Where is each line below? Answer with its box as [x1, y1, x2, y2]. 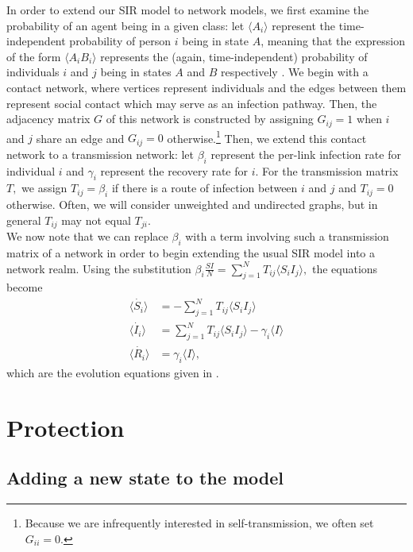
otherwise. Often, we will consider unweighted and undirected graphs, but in [6, 196, 378, 213]
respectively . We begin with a [221, 64, 369, 80]
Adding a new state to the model [6, 465, 284, 490]
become [6, 279, 43, 295]
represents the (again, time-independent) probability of [100, 48, 368, 64]
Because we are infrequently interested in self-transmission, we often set [25, 515, 374, 531]
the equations [311, 260, 378, 276]
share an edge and [36, 129, 125, 146]
